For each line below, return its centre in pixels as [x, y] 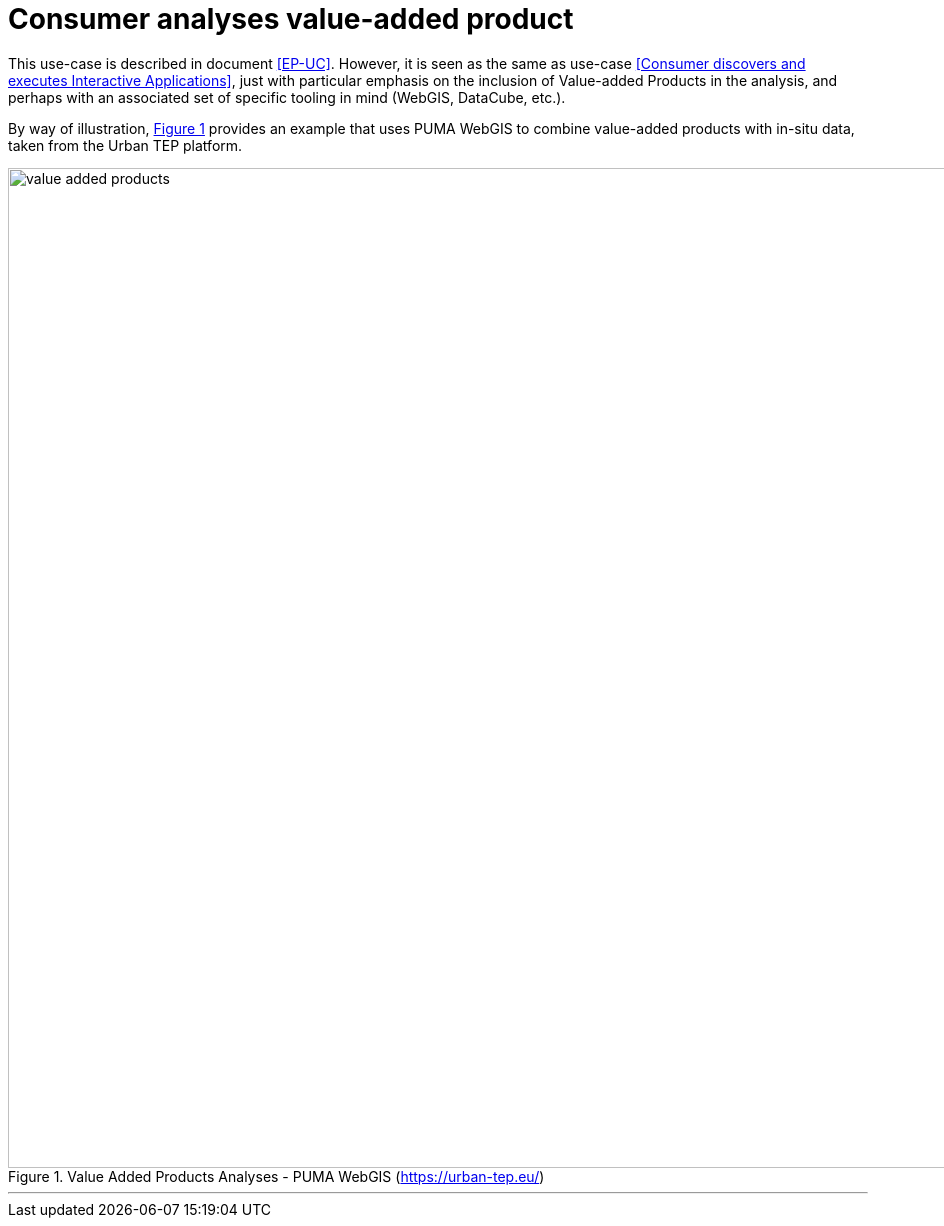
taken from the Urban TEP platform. [125, 145]
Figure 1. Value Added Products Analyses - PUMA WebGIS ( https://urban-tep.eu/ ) [276, 1176]
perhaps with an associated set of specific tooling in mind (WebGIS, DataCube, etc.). [287, 97]
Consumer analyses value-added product [291, 19]
